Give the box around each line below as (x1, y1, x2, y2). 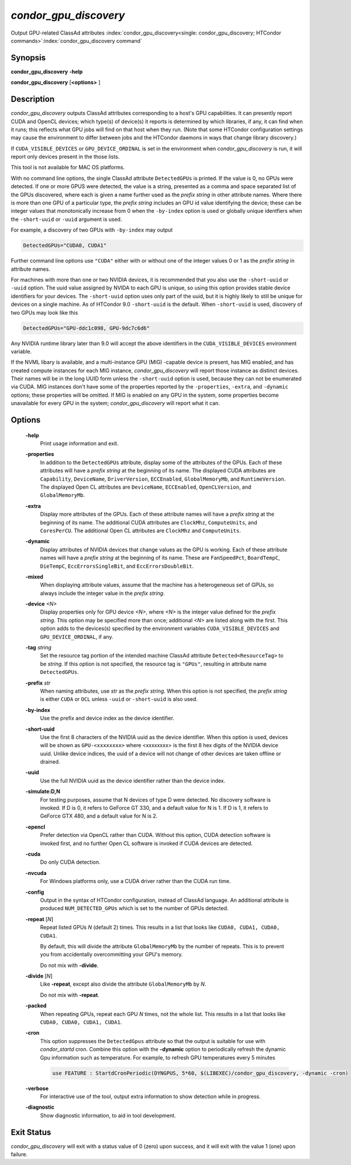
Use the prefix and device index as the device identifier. (40, 715, 175, 722)
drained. (40, 758, 61, 765)
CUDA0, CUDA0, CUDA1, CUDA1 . (40, 1018, 122, 1026)
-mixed (25, 573, 44, 580)
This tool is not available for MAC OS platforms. (11, 164, 125, 171)
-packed (25, 1002, 47, 1009)
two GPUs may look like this (11, 309, 78, 316)
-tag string (25, 644, 52, 651)
